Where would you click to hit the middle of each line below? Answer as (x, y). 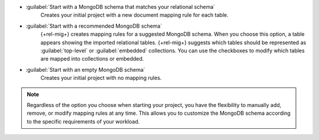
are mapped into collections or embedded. (92, 59)
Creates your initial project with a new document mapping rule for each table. (134, 15)
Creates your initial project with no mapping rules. (101, 78)
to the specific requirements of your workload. (83, 121)
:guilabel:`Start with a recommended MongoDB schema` (94, 26)
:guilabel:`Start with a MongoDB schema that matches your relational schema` (121, 7)
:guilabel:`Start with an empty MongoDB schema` (86, 69)
